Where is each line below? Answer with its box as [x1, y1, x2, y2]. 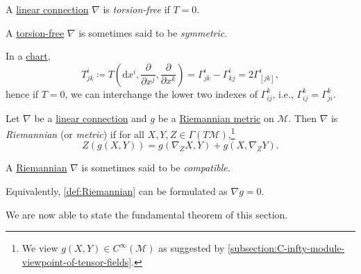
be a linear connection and [34, 110, 147, 125]
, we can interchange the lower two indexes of [65, 86, 258, 101]
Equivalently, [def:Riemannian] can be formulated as [6, 183, 228, 198]
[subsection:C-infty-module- [228, 241, 345, 255]
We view [22, 241, 58, 255]
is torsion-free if [103, 2, 170, 16]
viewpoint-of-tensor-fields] [22, 254, 132, 268]
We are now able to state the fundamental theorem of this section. [6, 207, 288, 221]
